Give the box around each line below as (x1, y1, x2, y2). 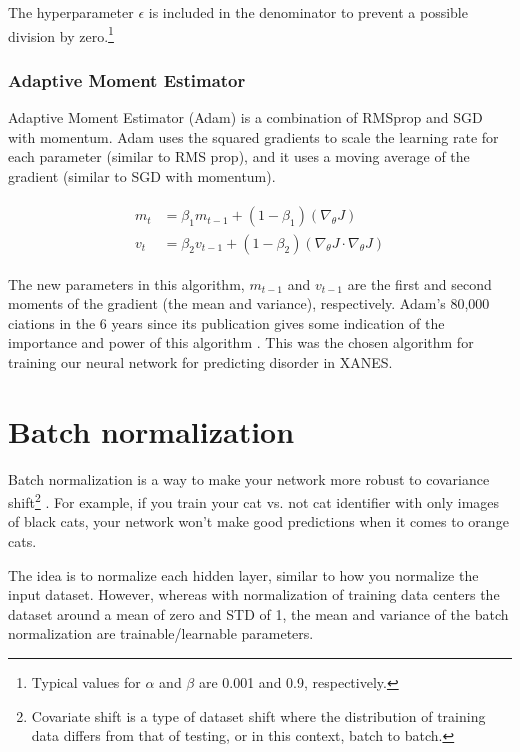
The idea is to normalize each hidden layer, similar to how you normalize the (8, 564, 479, 585)
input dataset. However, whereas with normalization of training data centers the (8, 584, 500, 605)
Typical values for (31, 672, 141, 693)
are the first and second (347, 273, 492, 294)
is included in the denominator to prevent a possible (148, 2, 468, 22)
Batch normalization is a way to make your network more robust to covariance (8, 468, 490, 489)
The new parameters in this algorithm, (8, 273, 245, 294)
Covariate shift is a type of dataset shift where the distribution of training (31, 705, 486, 726)
